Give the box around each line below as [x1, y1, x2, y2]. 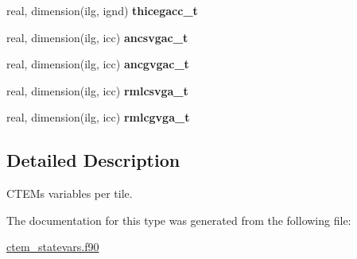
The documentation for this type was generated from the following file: [6, 211, 351, 228]
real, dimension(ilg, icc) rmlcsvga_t [6, 82, 188, 99]
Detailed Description [6, 148, 180, 172]
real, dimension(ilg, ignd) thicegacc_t [6, 2, 198, 18]
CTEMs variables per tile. [6, 185, 133, 202]
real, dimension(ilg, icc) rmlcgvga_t [6, 109, 190, 126]
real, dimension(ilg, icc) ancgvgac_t [6, 56, 189, 72]
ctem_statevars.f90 [6, 238, 99, 255]
